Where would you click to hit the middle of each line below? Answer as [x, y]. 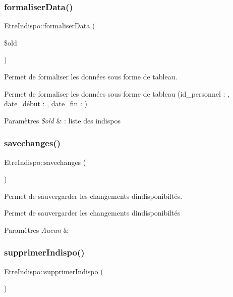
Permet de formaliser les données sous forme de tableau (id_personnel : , [117, 93]
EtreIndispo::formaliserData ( [50, 26]
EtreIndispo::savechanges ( [45, 162]
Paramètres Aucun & [37, 229]
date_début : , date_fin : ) [46, 103]
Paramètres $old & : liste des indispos [62, 120]
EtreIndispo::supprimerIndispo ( [54, 271]
